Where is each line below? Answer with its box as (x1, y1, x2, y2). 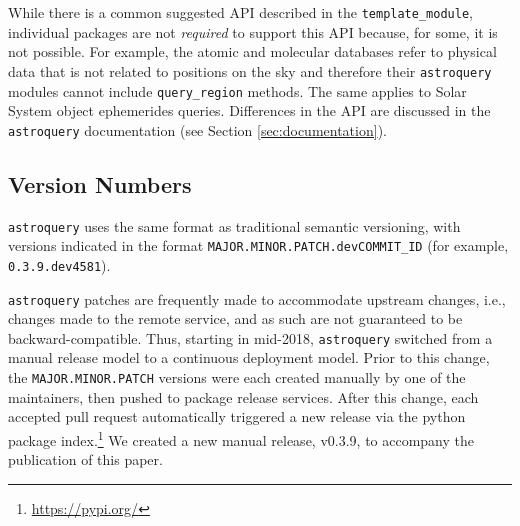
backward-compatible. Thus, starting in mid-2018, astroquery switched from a (8, 327, 493, 348)
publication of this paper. (8, 449, 163, 470)
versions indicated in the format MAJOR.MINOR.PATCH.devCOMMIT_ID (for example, (8, 235, 509, 256)
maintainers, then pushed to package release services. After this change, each (8, 386, 479, 407)
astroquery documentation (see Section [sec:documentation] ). (8, 119, 387, 140)
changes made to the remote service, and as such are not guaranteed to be (8, 308, 463, 329)
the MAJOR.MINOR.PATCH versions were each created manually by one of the (8, 367, 466, 388)
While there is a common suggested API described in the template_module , (8, 2, 473, 22)
